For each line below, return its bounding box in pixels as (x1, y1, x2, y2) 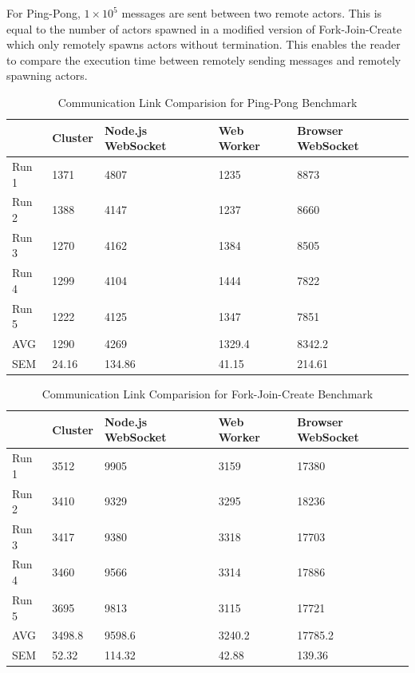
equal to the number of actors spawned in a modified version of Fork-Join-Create (6, 20, 402, 37)
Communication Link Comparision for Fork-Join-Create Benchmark (41, 386, 373, 402)
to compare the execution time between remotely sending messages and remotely (6, 51, 401, 68)
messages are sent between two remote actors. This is (121, 5, 382, 21)
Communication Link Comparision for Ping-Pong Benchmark (57, 93, 358, 110)
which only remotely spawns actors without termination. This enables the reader (6, 36, 401, 53)
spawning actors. (6, 67, 88, 84)
